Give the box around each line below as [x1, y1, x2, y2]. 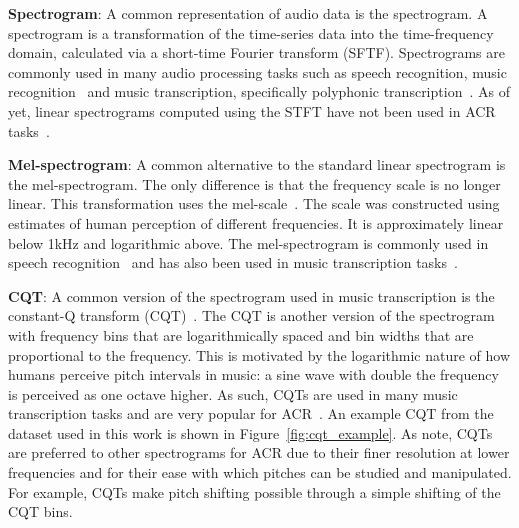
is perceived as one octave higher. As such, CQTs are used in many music [8, 383, 458, 404]
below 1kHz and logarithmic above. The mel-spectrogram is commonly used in [8, 232, 489, 253]
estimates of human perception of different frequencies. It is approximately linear [8, 212, 504, 233]
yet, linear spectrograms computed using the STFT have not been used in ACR [8, 100, 496, 121]
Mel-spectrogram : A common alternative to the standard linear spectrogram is [8, 154, 506, 175]
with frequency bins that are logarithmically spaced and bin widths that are [8, 324, 474, 345]
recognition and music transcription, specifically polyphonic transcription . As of [8, 81, 510, 102]
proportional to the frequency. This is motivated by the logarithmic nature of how [8, 344, 511, 365]
